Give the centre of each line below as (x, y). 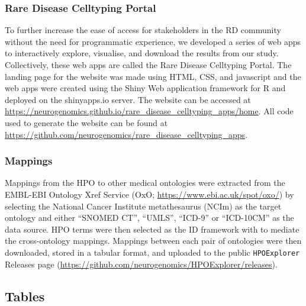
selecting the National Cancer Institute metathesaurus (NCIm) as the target (143, 206)
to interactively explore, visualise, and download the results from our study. (142, 53)
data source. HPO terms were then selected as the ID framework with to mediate (152, 229)
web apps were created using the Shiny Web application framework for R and (145, 88)
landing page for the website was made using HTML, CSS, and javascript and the (153, 76)
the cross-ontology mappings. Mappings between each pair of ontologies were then (153, 241)
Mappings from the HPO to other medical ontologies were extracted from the (145, 183)
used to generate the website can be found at (86, 122)
